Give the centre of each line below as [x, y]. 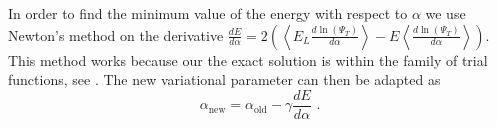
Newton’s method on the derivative [116, 34]
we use [445, 13]
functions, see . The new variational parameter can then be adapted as [224, 79]
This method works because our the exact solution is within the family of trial [248, 59]
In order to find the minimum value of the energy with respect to [208, 13]
